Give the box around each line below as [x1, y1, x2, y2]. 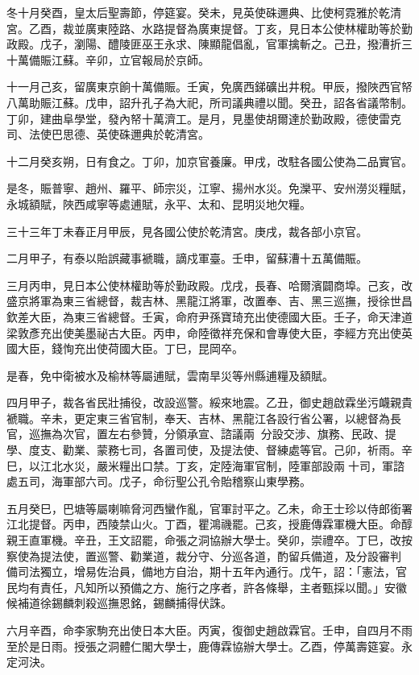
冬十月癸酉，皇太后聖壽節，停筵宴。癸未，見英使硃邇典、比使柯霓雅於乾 [6, 4, 390, 20]
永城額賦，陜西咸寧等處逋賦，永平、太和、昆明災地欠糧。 [6, 195, 311, 212]
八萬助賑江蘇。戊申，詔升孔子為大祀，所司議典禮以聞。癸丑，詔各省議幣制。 [6, 93, 413, 110]
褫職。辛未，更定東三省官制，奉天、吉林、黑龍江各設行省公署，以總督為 [6, 409, 390, 426]
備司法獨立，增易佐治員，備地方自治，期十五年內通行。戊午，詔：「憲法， [6, 563, 396, 580]
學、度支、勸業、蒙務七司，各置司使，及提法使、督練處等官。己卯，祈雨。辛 [6, 441, 413, 458]
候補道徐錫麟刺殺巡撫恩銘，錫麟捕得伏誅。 [6, 594, 232, 611]
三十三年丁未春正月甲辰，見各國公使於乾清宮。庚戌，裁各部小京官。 [6, 222, 367, 239]
